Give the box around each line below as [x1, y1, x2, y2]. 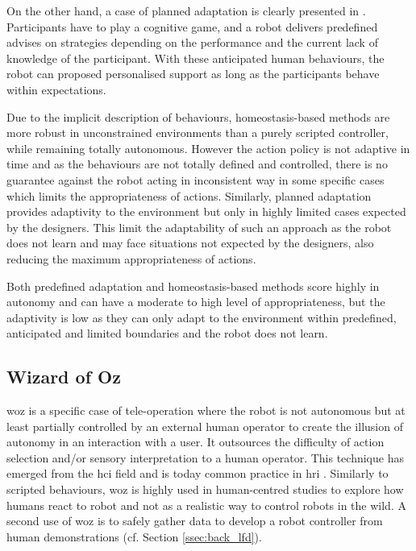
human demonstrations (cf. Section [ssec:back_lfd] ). [6, 528, 262, 545]
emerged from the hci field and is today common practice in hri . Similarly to [6, 465, 389, 482]
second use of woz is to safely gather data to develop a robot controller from [6, 512, 383, 529]
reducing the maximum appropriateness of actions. [6, 250, 256, 267]
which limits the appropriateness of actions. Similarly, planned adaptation [6, 187, 372, 204]
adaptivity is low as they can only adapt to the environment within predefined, [6, 309, 397, 325]
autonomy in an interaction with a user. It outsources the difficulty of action [6, 433, 385, 450]
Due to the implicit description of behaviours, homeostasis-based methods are [6, 108, 390, 125]
